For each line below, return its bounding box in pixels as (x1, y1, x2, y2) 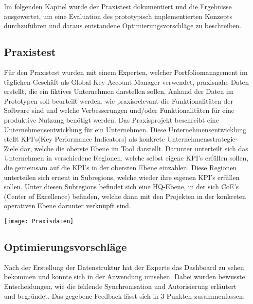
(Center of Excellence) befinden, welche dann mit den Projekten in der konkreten (4, 191, 246, 201)
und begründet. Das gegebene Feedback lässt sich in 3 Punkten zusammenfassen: (4, 290, 245, 301)
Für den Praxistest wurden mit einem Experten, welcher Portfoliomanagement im (4, 67, 248, 77)
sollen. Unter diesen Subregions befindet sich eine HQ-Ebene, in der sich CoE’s (4, 181, 239, 192)
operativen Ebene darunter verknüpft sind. (4, 200, 131, 211)
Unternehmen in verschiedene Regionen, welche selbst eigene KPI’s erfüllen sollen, (4, 153, 249, 163)
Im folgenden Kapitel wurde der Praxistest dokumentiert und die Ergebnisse (4, 1, 232, 11)
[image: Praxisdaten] (4, 217, 74, 225)
